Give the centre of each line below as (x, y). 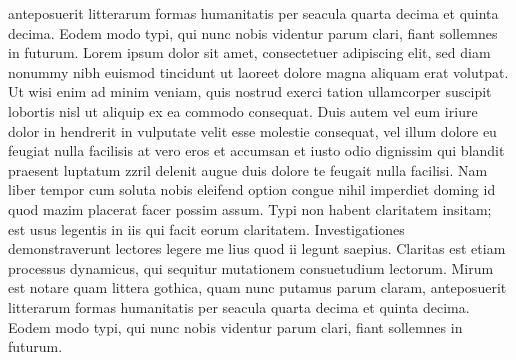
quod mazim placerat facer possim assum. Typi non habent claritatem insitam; (250, 208)
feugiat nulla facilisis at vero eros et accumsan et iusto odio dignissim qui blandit (256, 150)
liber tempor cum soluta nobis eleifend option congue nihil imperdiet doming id (252, 189)
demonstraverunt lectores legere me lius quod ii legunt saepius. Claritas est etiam (257, 248)
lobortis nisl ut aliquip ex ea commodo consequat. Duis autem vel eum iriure (243, 110)
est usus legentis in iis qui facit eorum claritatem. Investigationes (206, 228)
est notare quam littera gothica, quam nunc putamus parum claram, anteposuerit (257, 287)
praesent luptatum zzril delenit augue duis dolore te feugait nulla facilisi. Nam (248, 169)
